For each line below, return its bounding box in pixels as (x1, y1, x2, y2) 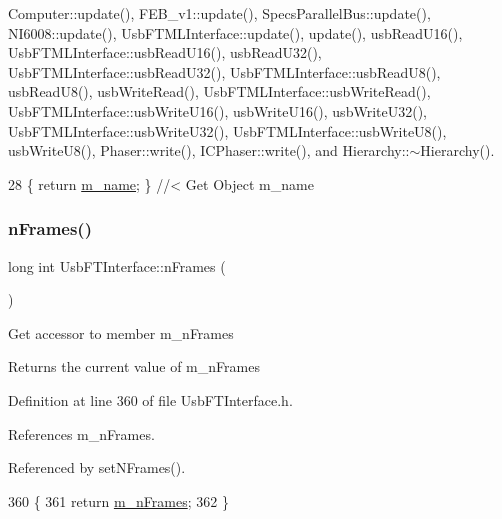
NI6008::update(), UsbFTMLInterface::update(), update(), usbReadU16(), (8, 22, 463, 43)
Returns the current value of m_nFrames (8, 356, 260, 377)
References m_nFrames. (8, 423, 155, 444)
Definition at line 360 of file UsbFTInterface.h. (8, 389, 293, 410)
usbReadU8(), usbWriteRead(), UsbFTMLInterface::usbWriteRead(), (8, 81, 431, 102)
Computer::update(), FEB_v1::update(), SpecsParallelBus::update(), (8, 3, 431, 23)
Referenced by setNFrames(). (8, 457, 186, 478)
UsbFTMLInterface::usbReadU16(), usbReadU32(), (8, 42, 322, 63)
